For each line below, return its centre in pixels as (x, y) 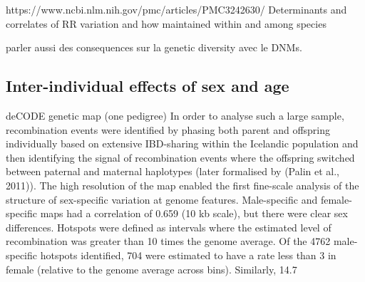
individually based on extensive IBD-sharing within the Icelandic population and (182, 143)
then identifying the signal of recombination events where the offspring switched (180, 157)
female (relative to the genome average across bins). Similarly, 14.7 (151, 269)
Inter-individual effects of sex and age (148, 86)
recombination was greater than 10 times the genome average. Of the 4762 (168, 241)
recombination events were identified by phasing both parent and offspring (168, 129)
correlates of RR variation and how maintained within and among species (166, 23)
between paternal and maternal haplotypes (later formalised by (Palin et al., (173, 171)
